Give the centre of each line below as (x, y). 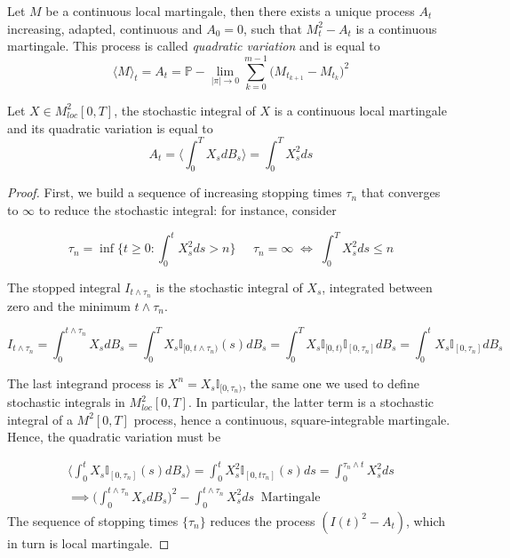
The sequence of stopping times (93, 520)
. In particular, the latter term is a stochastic (311, 402)
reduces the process (263, 520)
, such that (273, 28)
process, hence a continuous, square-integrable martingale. (292, 419)
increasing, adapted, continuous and (105, 28)
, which (426, 520)
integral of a (40, 419)
